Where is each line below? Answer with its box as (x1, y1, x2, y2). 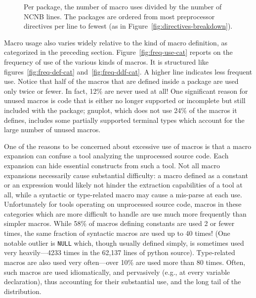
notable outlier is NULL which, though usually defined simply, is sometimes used (4, 237, 244, 248)
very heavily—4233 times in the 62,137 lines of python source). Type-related (4, 247, 235, 258)
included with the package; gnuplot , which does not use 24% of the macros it (4, 105, 237, 115)
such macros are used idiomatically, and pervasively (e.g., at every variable (4, 266, 230, 277)
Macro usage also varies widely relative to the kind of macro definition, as (4, 37, 227, 47)
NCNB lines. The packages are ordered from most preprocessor (24, 11, 215, 21)
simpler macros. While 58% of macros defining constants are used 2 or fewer (4, 218, 235, 228)
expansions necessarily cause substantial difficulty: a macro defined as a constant (4, 170, 248, 180)
